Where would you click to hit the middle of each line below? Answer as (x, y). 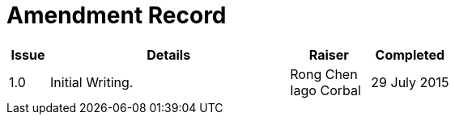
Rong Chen (324, 74)
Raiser (329, 54)
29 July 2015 (410, 82)
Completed (410, 54)
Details (169, 54)
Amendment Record (117, 15)
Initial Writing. (92, 82)
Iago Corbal (325, 90)
